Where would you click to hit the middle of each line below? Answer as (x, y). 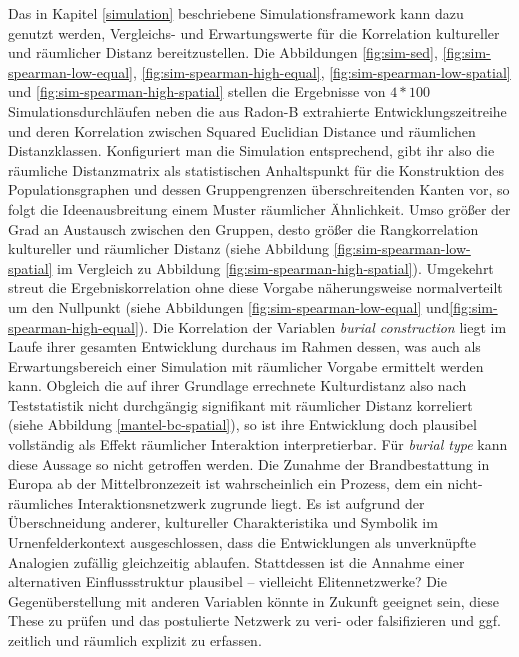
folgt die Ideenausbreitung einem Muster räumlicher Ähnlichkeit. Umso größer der (259, 208)
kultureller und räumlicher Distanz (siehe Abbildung (169, 248)
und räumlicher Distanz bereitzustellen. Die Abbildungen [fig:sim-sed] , (223, 52)
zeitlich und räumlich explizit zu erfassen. (135, 640)
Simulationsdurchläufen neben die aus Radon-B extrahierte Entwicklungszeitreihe (257, 110)
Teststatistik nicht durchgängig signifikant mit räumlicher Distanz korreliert (240, 404)
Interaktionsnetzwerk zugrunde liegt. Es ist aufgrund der (251, 502)
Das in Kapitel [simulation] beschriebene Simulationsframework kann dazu (236, 13)
